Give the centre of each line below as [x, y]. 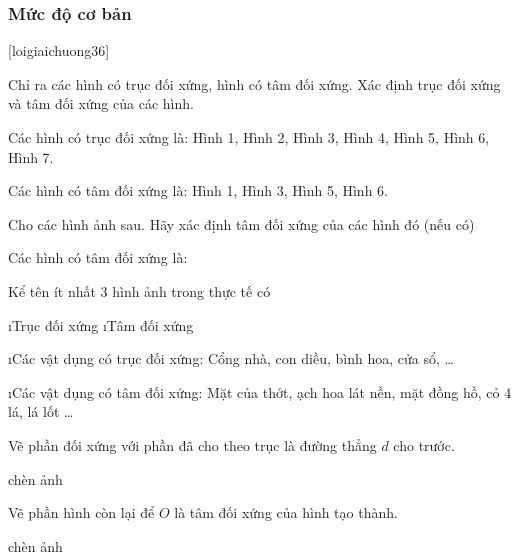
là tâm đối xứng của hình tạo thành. [286, 512]
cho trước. [424, 444]
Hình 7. [31, 156]
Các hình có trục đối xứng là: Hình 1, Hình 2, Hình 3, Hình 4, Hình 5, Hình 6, [249, 137]
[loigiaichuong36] [59, 50]
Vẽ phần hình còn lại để [81, 512]
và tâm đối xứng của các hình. [101, 103]
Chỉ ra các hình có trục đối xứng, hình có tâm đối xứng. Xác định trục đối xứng [254, 83]
